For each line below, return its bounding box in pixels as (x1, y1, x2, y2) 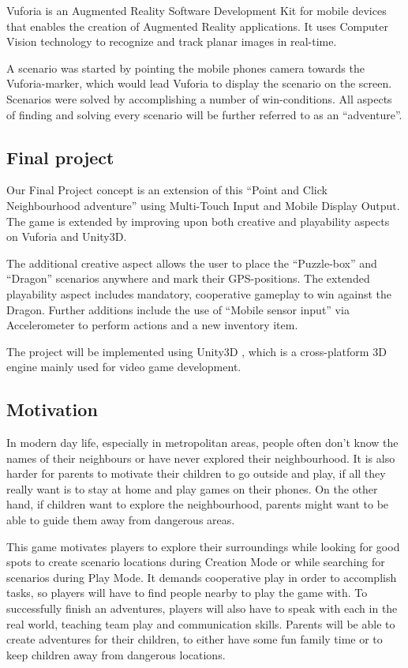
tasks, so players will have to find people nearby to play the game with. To (6, 584, 368, 601)
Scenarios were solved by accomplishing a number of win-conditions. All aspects (6, 90, 392, 107)
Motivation (6, 397, 98, 422)
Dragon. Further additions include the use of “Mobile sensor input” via (6, 301, 350, 317)
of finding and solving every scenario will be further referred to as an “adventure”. (6, 106, 402, 122)
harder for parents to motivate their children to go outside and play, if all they (6, 465, 386, 482)
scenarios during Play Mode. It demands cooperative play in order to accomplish (6, 569, 397, 585)
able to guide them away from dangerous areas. (6, 512, 235, 528)
